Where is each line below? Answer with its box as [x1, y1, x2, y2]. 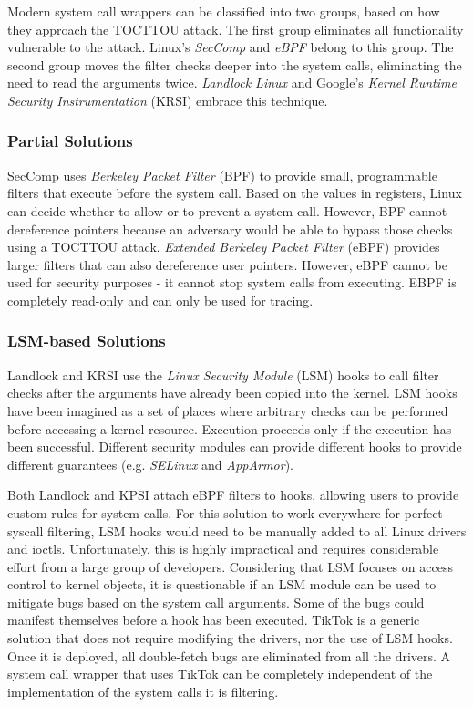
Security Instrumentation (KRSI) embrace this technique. [7, 90, 328, 109]
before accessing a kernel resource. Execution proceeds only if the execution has [7, 419, 452, 438]
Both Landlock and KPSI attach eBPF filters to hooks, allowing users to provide [7, 485, 459, 504]
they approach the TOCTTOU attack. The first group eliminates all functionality [7, 19, 464, 38]
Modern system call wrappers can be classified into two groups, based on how [7, 2, 440, 20]
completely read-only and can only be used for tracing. [7, 290, 314, 309]
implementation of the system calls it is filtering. [7, 681, 279, 701]
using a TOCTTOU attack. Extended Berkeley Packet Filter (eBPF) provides [7, 237, 440, 256]
